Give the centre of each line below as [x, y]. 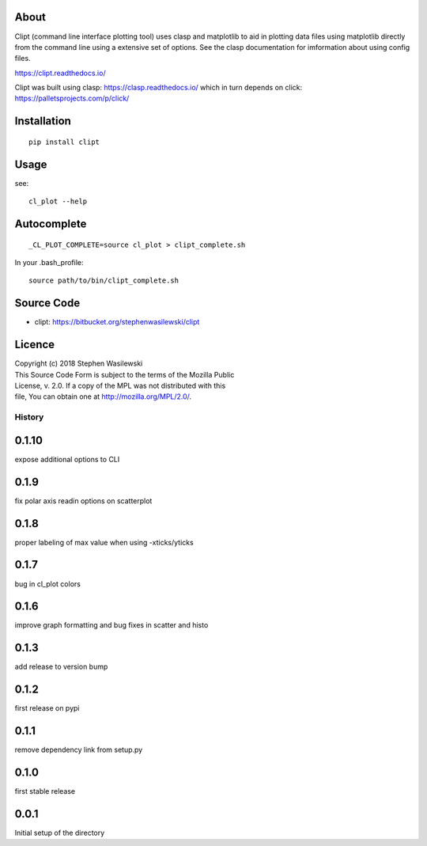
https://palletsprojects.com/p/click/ [72, 98]
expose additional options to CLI [67, 459]
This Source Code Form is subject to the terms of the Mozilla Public [125, 374]
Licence [35, 345]
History [29, 417]
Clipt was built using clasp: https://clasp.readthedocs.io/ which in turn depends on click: [159, 88]
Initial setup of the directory [60, 833]
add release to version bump [61, 667]
